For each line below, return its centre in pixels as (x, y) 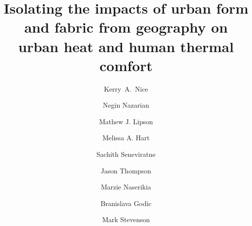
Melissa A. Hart (126, 138)
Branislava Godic (126, 203)
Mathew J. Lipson (126, 121)
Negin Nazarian (126, 105)
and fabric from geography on (126, 27)
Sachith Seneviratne (126, 154)
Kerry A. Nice (126, 88)
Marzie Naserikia (126, 187)
